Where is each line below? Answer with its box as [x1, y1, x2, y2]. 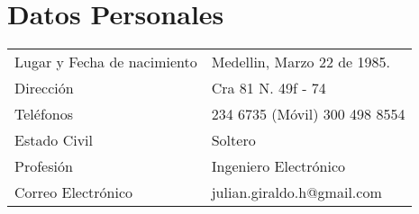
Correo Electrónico [14, 182, 133, 203]
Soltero [211, 129, 256, 151]
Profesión [14, 156, 73, 177]
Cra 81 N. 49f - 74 [211, 77, 326, 99]
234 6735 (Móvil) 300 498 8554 [211, 103, 405, 125]
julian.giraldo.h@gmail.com [211, 182, 382, 203]
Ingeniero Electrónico [211, 156, 346, 177]
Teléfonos [14, 103, 73, 125]
